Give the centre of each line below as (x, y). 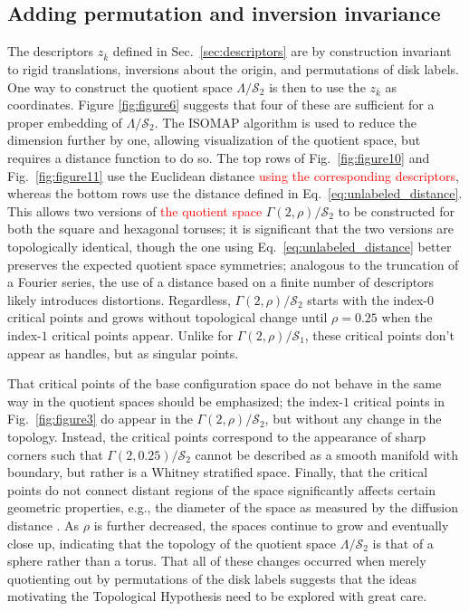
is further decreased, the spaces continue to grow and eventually (271, 525)
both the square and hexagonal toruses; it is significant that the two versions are (231, 229)
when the (407, 317)
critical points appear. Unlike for (143, 335)
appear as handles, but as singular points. (123, 353)
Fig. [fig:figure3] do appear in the (100, 419)
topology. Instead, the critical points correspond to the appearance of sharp (217, 436)
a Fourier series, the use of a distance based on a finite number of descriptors (221, 282)
